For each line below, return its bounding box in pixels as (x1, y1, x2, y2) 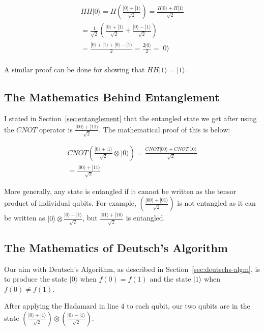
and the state (150, 273, 191, 284)
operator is (39, 124, 73, 134)
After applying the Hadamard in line (4, 300, 119, 311)
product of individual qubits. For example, (4, 198, 136, 208)
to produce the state (4, 273, 68, 284)
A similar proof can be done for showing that (4, 64, 145, 75)
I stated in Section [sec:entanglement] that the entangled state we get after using (4, 113, 257, 124)
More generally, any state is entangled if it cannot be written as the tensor (4, 185, 237, 196)
